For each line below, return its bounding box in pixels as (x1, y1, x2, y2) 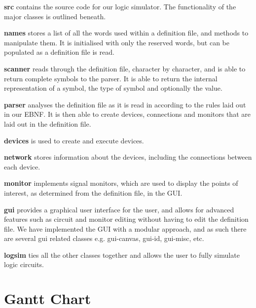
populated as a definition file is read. (4, 47, 114, 57)
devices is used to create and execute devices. (4, 135, 144, 145)
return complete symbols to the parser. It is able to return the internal (4, 73, 218, 83)
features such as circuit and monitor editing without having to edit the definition (4, 214, 249, 224)
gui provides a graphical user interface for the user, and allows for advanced (4, 204, 234, 214)
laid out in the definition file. (4, 118, 91, 129)
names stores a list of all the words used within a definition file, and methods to (4, 28, 249, 38)
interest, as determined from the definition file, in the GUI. (4, 187, 183, 198)
